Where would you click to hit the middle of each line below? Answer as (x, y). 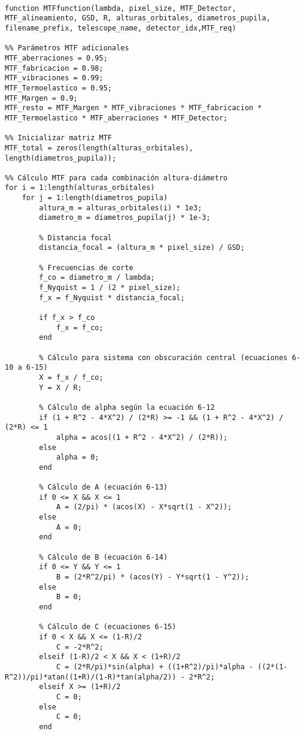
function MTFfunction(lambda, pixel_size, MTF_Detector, (121, 8)
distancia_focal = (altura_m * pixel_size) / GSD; (142, 248)
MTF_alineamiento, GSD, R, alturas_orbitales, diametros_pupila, (138, 18)
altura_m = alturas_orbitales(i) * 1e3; (121, 208)
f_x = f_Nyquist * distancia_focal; (112, 297)
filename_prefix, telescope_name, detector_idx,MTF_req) (121, 28)
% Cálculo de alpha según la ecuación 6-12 (127, 407)
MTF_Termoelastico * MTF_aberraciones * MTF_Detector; (116, 118)
